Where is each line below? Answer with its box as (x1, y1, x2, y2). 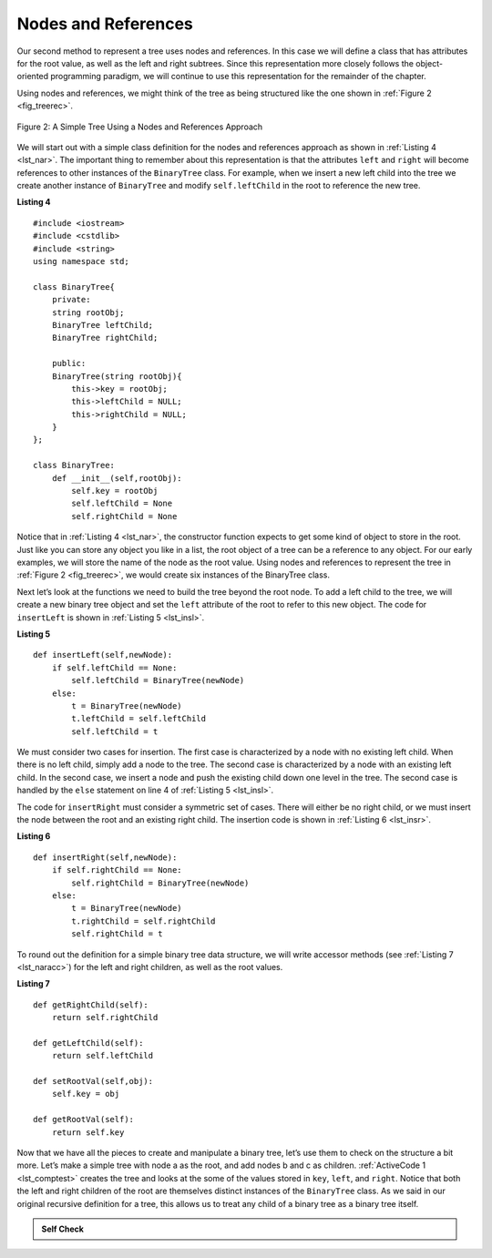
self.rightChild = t (71, 929, 163, 939)
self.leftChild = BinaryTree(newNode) (71, 675, 245, 686)
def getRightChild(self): (33, 999, 149, 1010)
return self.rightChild (51, 1012, 159, 1023)
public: (51, 358, 87, 369)
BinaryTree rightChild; (51, 332, 159, 343)
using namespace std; (33, 256, 129, 267)
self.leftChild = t (71, 726, 159, 737)
